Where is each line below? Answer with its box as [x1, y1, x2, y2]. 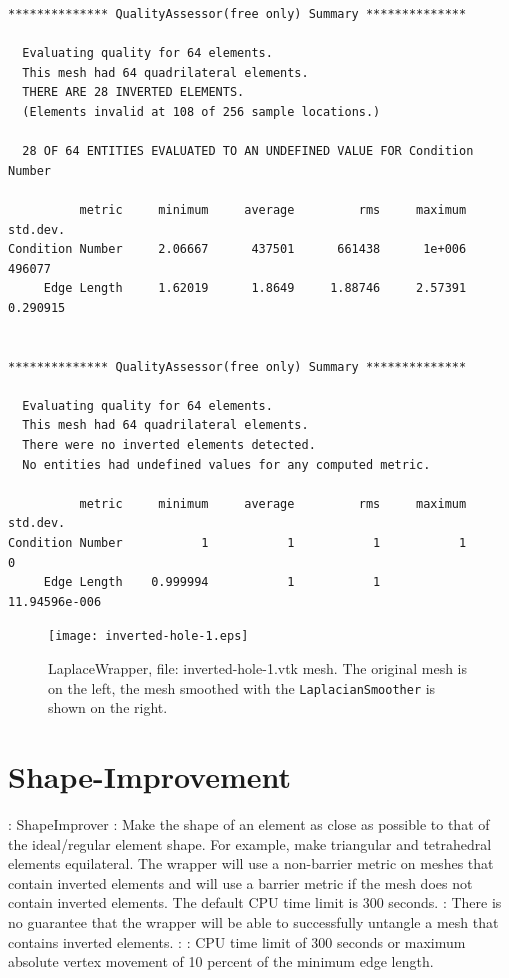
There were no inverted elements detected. [22, 438, 316, 453]
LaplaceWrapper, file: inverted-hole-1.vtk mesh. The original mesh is [48, 658, 468, 679]
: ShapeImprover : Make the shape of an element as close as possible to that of [8, 814, 490, 835]
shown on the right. [48, 697, 168, 718]
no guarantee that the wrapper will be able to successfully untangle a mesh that [8, 912, 499, 932]
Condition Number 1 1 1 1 [8, 536, 467, 551]
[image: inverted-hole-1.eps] [48, 629, 249, 644]
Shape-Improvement [8, 756, 292, 797]
